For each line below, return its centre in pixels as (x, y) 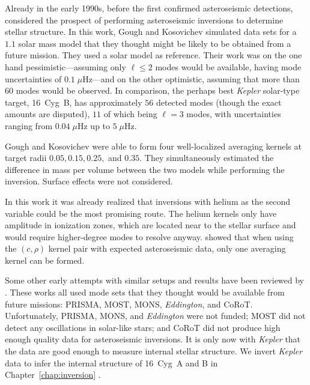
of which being (130, 114)
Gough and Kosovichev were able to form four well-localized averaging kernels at (153, 146)
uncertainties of (33, 78)
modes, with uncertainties (234, 114)
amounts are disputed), (47, 114)
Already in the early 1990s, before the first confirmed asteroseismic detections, (149, 8)
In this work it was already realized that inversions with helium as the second (148, 201)
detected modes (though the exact (219, 102)
